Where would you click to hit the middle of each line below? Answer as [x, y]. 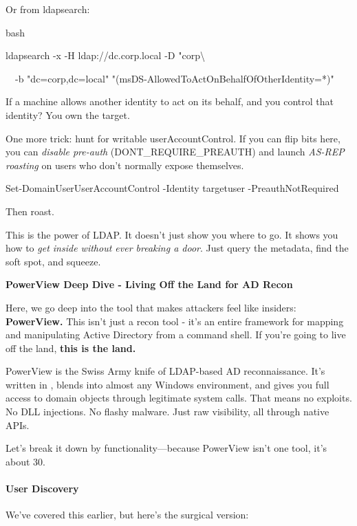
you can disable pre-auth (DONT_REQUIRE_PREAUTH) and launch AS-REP [175, 152]
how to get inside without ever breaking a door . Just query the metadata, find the [177, 248]
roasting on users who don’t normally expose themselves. [125, 165]
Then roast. [30, 211]
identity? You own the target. [68, 114]
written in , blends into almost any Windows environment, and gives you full [167, 384]
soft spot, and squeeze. [53, 261]
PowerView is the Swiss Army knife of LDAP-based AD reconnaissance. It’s [165, 371]
